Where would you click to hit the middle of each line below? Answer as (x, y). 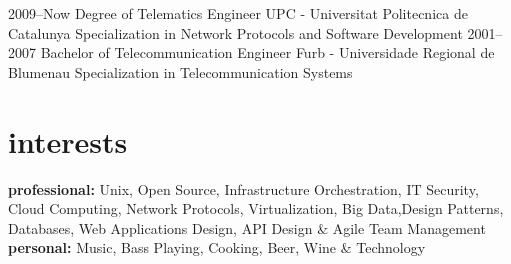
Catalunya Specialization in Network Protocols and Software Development (235, 32)
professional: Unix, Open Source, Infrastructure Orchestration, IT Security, (243, 188)
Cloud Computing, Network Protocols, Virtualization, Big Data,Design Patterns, (256, 208)
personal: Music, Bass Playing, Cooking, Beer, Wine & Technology (217, 247)
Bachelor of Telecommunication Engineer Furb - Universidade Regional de (267, 52)
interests (68, 140)
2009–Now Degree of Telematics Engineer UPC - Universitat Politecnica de (238, 13)
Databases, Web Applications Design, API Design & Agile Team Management (247, 227)
